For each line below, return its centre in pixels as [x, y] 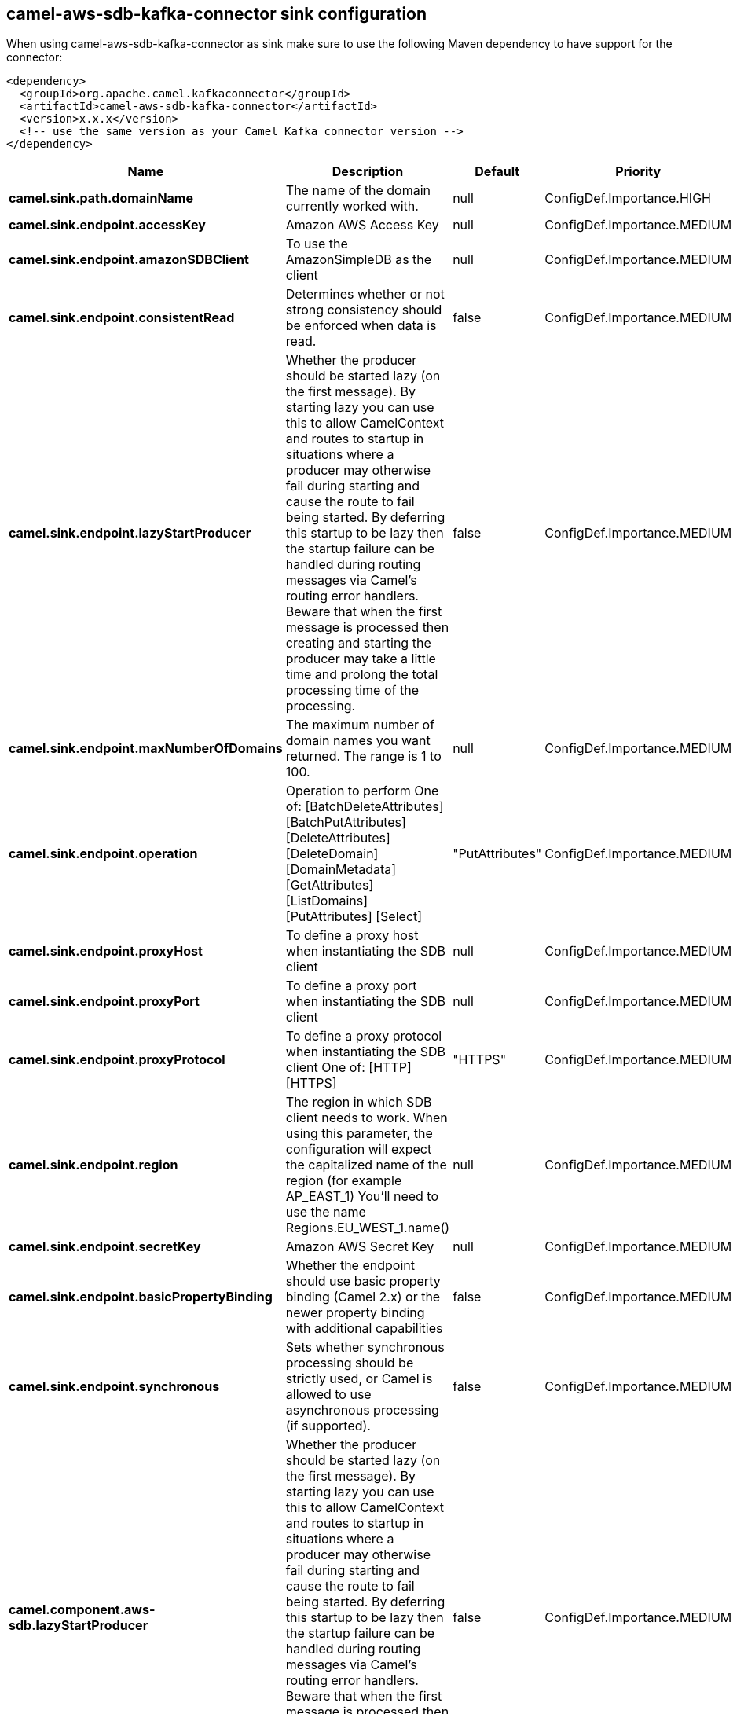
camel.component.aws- [82, 1610]
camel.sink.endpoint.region [93, 1165]
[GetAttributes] [330, 885]
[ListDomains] [326, 901]
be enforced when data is [361, 326]
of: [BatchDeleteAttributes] [365, 807]
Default [497, 172]
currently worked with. [352, 206]
